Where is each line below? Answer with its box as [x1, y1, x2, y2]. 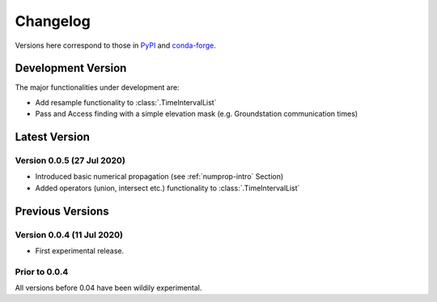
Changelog [15, 12, 91, 30]
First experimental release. [35, 245, 125, 255]
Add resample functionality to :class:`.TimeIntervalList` [35, 97, 217, 107]
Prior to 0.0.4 [15, 266, 69, 277]
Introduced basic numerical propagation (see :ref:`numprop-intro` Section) [35, 172, 284, 181]
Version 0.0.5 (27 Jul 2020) [15, 155, 125, 166]
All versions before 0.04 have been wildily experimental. [15, 283, 202, 293]
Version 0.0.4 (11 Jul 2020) [15, 229, 123, 240]
